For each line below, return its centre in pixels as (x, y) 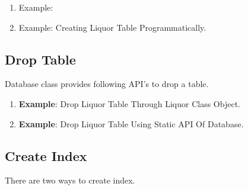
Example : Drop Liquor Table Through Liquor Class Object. (129, 103)
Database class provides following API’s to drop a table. (107, 84)
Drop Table (40, 59)
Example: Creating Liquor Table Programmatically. (112, 27)
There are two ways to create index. (70, 180)
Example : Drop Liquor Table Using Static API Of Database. (131, 123)
